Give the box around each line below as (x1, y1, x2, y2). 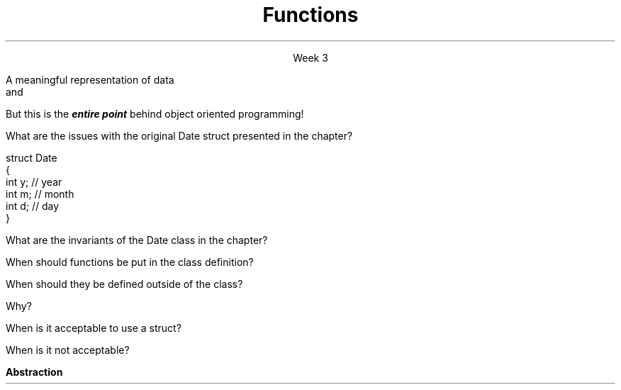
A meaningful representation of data (6, 73, 174, 86)
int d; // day (6, 199, 60, 212)
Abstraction (6, 365, 63, 378)
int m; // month (6, 187, 74, 200)
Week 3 (293, 51, 328, 64)
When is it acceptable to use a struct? (6, 321, 181, 334)
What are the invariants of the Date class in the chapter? (6, 233, 268, 246)
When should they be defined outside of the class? (6, 277, 243, 290)
